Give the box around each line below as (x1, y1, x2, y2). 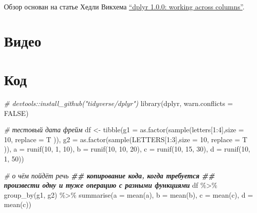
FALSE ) (4, 107, 29, 118)
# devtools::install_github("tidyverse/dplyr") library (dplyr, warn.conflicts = (4, 98, 233, 108)
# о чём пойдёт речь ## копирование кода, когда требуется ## (4, 170, 215, 180)
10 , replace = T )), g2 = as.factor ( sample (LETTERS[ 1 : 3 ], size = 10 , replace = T (4, 134, 248, 144)
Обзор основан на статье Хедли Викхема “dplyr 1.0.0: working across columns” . (4, 1, 245, 11)
